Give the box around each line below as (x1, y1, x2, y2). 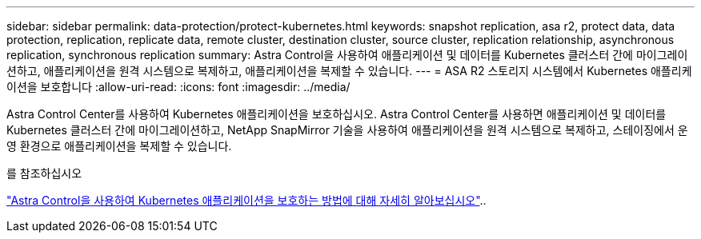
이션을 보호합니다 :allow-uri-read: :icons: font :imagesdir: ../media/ (6, 80, 350, 94)
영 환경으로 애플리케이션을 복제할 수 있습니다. (6, 139, 232, 153)
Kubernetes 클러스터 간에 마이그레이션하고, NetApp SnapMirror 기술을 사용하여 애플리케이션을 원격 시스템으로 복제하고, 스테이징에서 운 (6, 123, 688, 137)
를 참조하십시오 (6, 166, 82, 180)
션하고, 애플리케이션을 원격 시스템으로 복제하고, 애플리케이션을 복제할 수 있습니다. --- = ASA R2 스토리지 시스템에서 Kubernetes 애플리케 (6, 64, 692, 78)
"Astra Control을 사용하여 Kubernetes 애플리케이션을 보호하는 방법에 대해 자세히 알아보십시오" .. (6, 193, 487, 207)
